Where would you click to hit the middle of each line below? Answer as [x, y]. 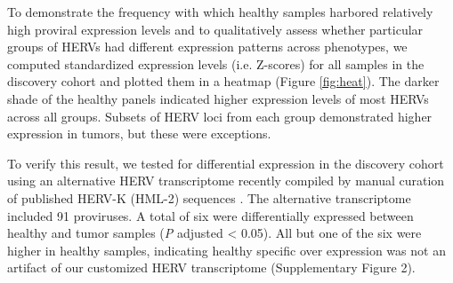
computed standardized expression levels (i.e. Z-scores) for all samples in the [216, 63]
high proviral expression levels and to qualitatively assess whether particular [215, 29]
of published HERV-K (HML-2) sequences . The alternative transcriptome [209, 197]
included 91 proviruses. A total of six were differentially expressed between [210, 215]
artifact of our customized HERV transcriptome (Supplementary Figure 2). [211, 267]
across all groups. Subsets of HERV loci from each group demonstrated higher [220, 116]
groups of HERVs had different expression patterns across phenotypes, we [207, 47]
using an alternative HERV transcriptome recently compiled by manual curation [226, 181]
